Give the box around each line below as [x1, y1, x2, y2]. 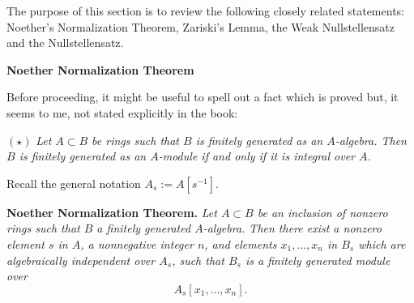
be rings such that [92, 131, 180, 148]
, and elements [204, 235, 277, 252]
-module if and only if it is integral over [158, 147, 356, 164]
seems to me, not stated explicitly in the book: [6, 104, 238, 121]
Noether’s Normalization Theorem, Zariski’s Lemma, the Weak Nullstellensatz [6, 18, 395, 35]
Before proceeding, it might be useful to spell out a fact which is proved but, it [6, 88, 399, 105]
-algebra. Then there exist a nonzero [203, 220, 382, 237]
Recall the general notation [6, 174, 141, 191]
